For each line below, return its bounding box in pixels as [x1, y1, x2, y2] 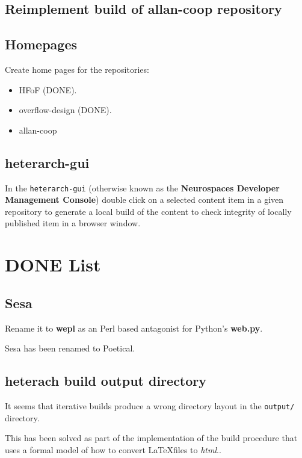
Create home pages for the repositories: [5, 63, 149, 75]
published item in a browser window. [5, 217, 141, 229]
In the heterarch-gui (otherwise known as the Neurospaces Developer [5, 181, 280, 194]
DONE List [5, 252, 101, 277]
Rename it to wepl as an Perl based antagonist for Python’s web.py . [5, 321, 263, 334]
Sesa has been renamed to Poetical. [5, 342, 135, 354]
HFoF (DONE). [19, 83, 77, 96]
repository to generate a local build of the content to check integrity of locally [5, 205, 292, 217]
